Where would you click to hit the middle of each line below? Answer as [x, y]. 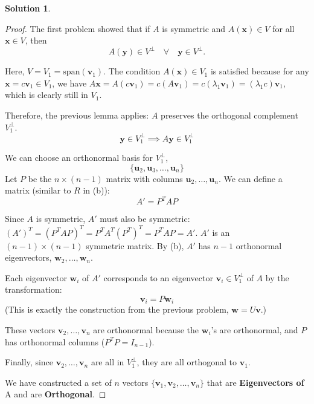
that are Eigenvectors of [255, 382]
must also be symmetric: [145, 219]
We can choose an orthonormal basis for [79, 158]
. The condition [132, 71]
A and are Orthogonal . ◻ [56, 394]
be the [40, 178]
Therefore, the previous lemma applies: [77, 115]
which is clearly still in [46, 95]
